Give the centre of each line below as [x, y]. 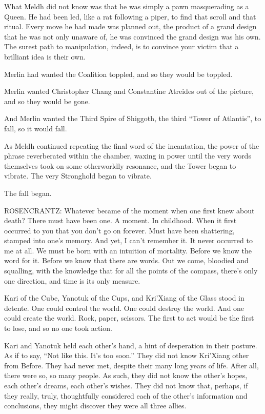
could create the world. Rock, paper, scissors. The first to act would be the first [129, 318]
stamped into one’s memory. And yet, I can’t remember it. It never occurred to [128, 240]
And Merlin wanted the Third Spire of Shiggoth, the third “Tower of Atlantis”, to [133, 118]
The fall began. [28, 193]
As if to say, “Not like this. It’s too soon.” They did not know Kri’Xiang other [127, 355]
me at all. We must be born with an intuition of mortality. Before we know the [128, 250]
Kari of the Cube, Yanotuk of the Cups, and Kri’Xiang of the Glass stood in [124, 298]
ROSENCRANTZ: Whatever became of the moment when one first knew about [129, 210]
